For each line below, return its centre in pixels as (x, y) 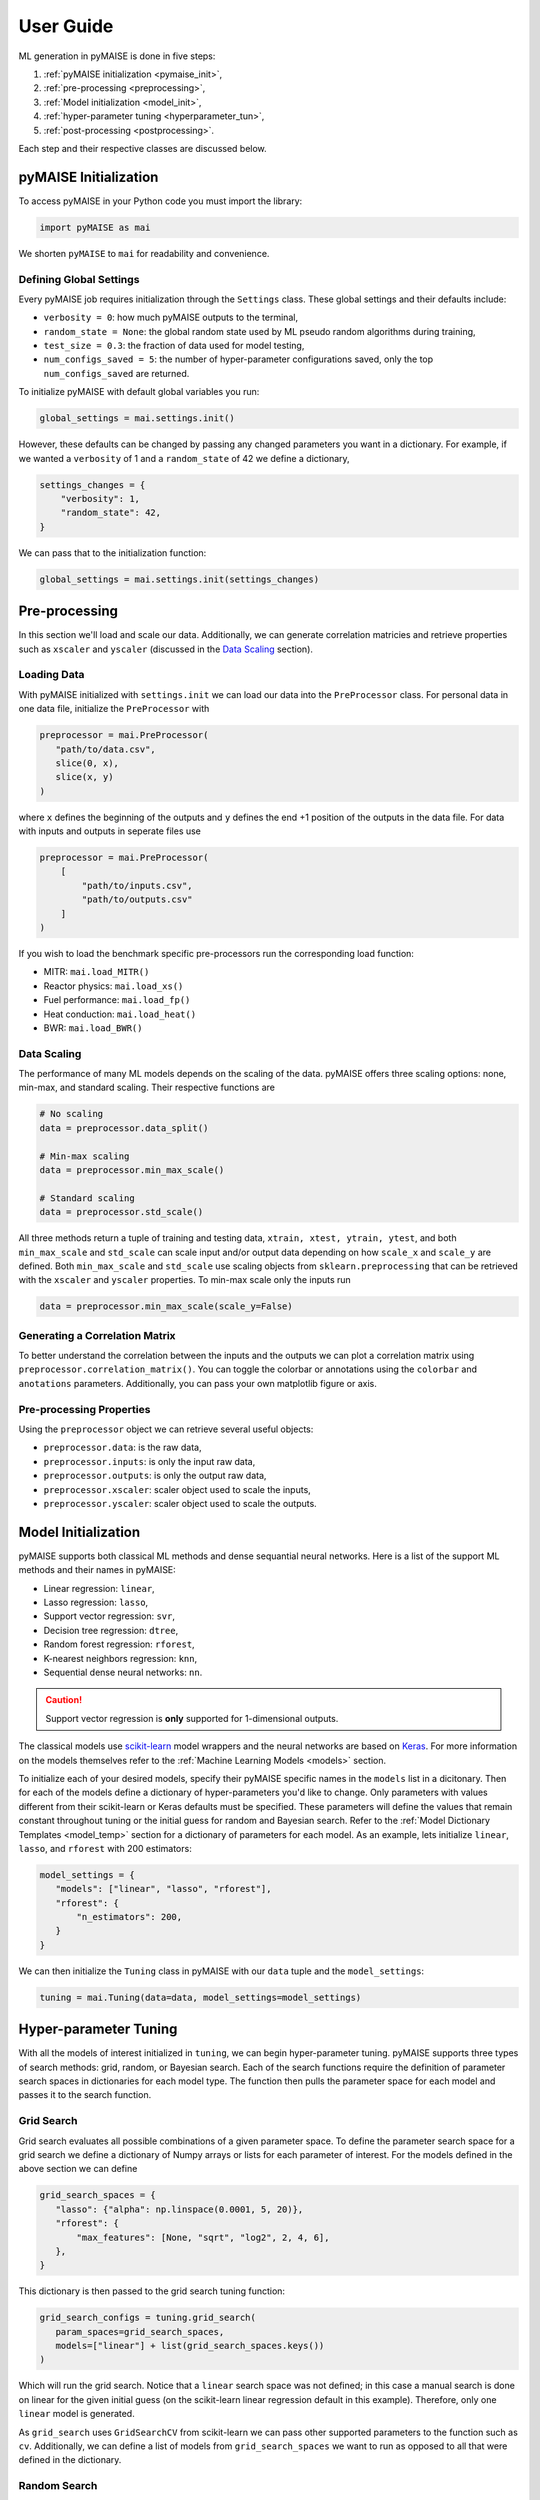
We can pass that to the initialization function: (112, 552)
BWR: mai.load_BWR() (93, 1027)
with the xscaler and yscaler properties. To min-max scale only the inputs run (185, 1280)
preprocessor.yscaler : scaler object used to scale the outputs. (180, 1503)
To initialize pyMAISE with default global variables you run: (139, 392)
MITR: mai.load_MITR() (96, 972)
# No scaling (71, 1114)
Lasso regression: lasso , (96, 1602)
